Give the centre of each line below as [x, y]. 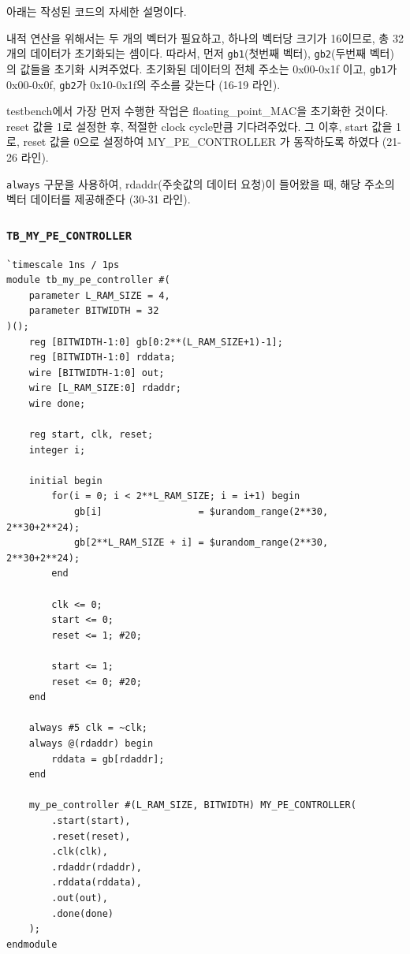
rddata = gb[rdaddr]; [108, 759]
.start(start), [91, 820]
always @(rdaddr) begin [91, 743]
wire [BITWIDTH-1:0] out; [97, 373]
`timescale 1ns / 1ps [63, 265]
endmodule [32, 944]
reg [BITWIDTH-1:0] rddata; [102, 358]
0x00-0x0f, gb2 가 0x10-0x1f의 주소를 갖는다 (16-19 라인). [143, 84]
